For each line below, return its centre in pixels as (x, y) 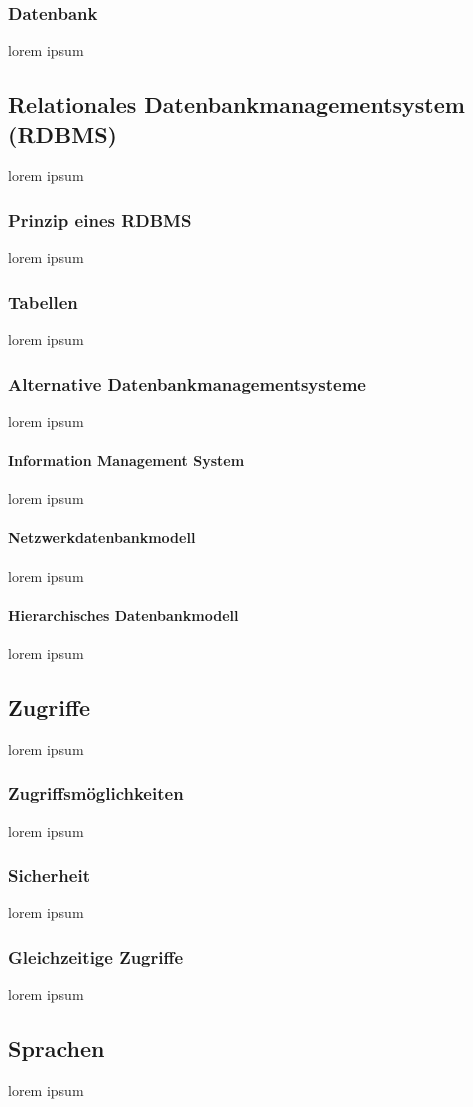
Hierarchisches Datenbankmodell (123, 614)
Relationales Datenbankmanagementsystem (236, 104)
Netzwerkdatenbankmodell (102, 537)
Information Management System (126, 460)
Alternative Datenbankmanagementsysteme (187, 383)
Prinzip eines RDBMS (100, 219)
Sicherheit (49, 875)
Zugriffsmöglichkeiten (96, 793)
